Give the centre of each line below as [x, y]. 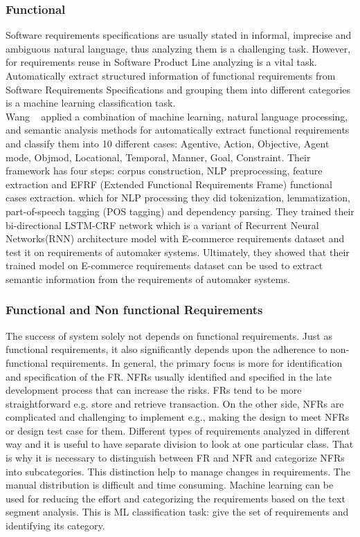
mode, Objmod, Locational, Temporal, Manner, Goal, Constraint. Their [158, 157]
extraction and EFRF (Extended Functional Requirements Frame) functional [169, 184]
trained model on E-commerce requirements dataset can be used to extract [164, 265]
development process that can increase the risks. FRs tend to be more [154, 390]
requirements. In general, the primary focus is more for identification [197, 362]
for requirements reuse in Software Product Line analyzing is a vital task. [161, 62]
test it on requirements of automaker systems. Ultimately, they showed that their [178, 252]
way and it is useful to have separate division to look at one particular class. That [180, 444]
